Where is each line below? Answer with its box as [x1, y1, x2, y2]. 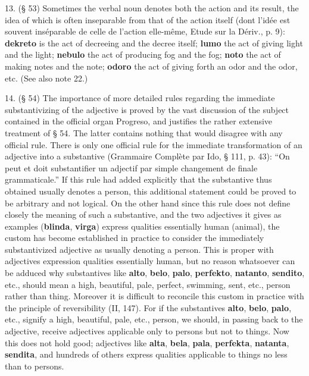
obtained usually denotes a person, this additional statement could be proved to [5, 184, 296, 197]
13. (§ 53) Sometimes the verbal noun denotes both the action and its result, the [5, 2, 299, 14]
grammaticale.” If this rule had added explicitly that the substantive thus [5, 173, 272, 186]
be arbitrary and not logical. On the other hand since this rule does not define [5, 196, 291, 209]
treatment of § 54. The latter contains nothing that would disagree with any [5, 126, 283, 139]
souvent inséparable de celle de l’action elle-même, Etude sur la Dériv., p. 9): [5, 25, 285, 37]
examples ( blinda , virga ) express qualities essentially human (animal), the [5, 220, 280, 232]
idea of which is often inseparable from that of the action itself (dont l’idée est [5, 13, 291, 26]
